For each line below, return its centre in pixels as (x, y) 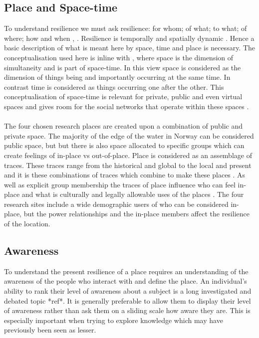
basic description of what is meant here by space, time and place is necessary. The (130, 48)
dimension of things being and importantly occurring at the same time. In (117, 77)
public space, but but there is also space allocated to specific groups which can (124, 145)
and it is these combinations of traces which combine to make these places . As (125, 175)
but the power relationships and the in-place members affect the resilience (136, 214)
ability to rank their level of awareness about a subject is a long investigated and (128, 291)
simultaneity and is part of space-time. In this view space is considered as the (123, 67)
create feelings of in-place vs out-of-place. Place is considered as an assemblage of (128, 155)
